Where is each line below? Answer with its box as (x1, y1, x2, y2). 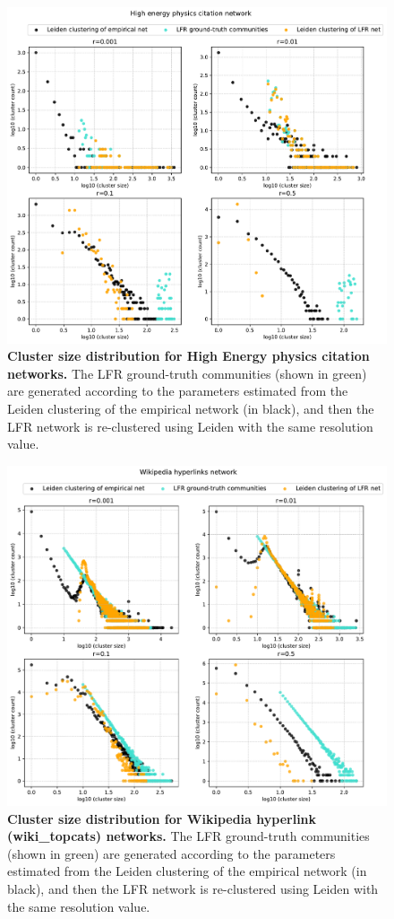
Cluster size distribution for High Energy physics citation (7, 346, 370, 365)
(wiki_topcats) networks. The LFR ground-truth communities (7, 827, 370, 845)
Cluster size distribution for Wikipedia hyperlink (7, 809, 317, 827)
